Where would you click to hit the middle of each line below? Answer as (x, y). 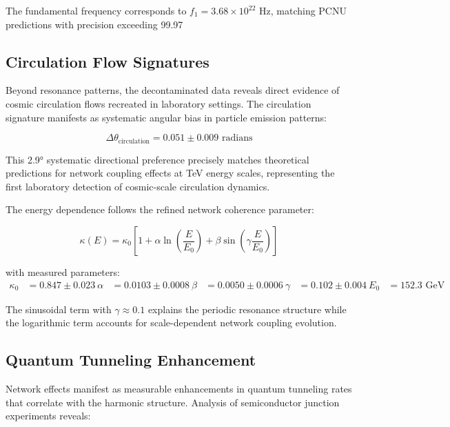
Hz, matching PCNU (303, 10)
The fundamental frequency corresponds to (96, 10)
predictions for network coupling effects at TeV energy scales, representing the (170, 173)
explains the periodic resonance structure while (247, 309)
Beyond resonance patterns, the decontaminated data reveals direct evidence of (173, 90)
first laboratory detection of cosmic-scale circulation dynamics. (138, 186)
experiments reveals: (48, 416)
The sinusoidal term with (59, 309)
